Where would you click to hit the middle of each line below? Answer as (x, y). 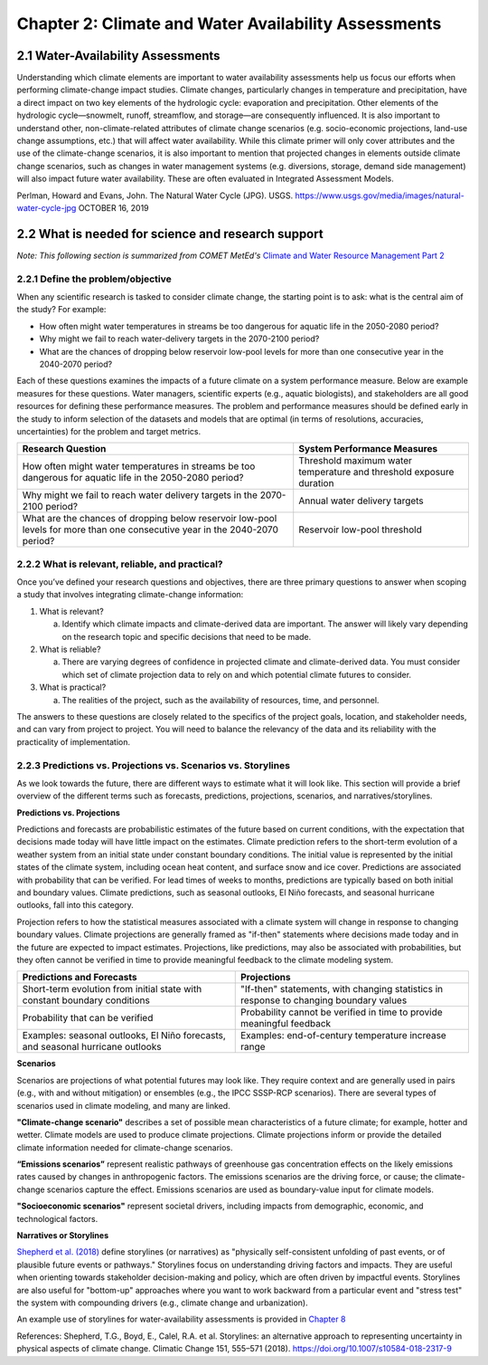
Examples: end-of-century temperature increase (343, 1036)
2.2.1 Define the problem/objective (94, 279)
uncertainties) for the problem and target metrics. (109, 431)
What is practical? (73, 687)
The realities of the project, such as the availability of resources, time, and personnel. (221, 700)
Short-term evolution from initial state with (112, 989)
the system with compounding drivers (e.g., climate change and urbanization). (162, 1303)
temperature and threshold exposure (376, 472)
